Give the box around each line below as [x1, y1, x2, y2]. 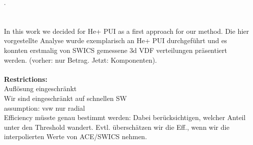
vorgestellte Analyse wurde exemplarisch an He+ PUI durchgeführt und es [4, 35, 227, 46]
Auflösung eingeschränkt [4, 83, 77, 94]
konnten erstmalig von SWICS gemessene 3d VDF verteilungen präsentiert [4, 45, 228, 55]
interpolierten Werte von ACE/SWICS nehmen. [4, 131, 147, 142]
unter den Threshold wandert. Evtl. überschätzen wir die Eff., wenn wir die [4, 121, 230, 132]
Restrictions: [4, 73, 47, 84]
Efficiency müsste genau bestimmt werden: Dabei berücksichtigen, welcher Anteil [4, 112, 246, 122]
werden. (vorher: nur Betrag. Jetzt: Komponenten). [4, 54, 157, 65]
